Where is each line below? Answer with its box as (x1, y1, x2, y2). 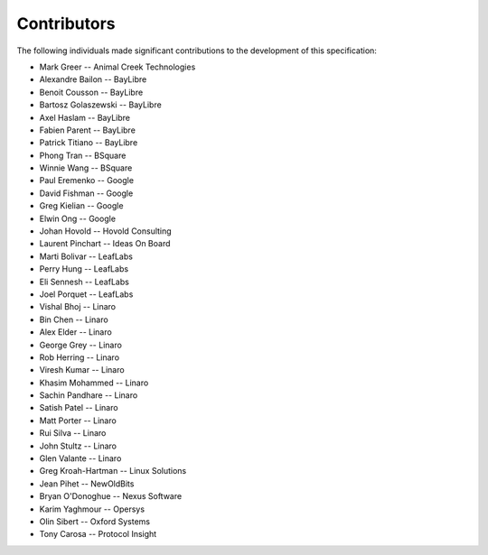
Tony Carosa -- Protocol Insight (39, 529, 157, 540)
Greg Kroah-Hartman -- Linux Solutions (39, 466, 187, 476)
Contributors (16, 14, 117, 33)
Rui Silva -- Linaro (39, 428, 107, 439)
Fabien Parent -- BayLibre (39, 125, 136, 135)
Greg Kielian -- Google (39, 200, 124, 211)
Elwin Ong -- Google (39, 213, 117, 224)
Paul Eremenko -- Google (39, 175, 135, 186)
